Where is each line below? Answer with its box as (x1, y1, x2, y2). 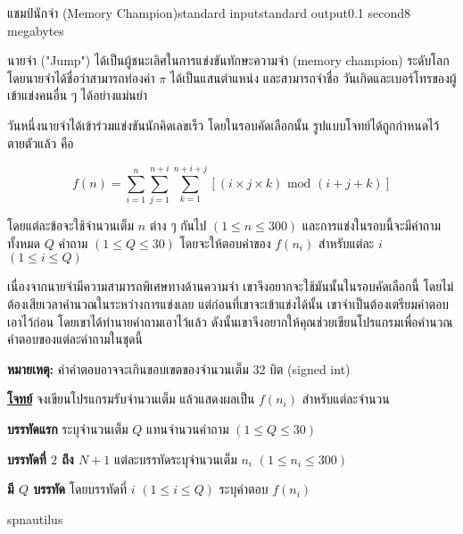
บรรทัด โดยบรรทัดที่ (33, 480, 128, 498)
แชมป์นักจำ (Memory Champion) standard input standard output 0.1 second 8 (7, 4, 411, 21)
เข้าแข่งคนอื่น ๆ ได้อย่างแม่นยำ (7, 86, 148, 104)
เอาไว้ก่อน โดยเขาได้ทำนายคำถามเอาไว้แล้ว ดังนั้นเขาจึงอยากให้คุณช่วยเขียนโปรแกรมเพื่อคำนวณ (7, 312, 453, 330)
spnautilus (7, 509, 63, 528)
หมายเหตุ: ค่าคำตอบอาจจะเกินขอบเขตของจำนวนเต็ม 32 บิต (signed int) (7, 359, 351, 378)
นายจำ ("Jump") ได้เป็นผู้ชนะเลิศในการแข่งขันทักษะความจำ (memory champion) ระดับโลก (7, 51, 450, 70)
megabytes (7, 21, 64, 39)
